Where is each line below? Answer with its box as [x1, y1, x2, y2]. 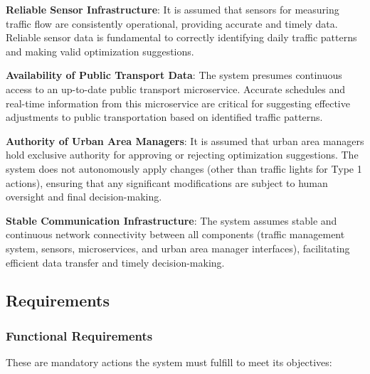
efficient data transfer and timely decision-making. [6, 255, 225, 269]
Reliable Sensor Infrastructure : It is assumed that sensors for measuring [6, 2, 339, 16]
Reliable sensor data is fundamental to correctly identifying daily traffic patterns [6, 30, 357, 45]
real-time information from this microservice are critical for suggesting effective [6, 95, 350, 110]
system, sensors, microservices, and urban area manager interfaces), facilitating [6, 240, 350, 255]
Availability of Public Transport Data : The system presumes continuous [6, 68, 342, 82]
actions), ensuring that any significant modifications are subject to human [6, 175, 328, 190]
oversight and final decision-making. [6, 189, 162, 204]
